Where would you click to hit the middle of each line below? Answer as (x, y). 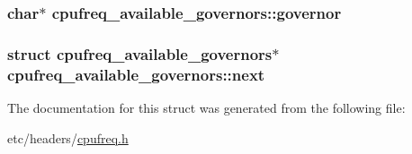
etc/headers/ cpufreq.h (68, 137)
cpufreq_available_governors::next (136, 74)
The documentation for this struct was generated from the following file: (206, 107)
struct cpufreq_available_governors (140, 53)
